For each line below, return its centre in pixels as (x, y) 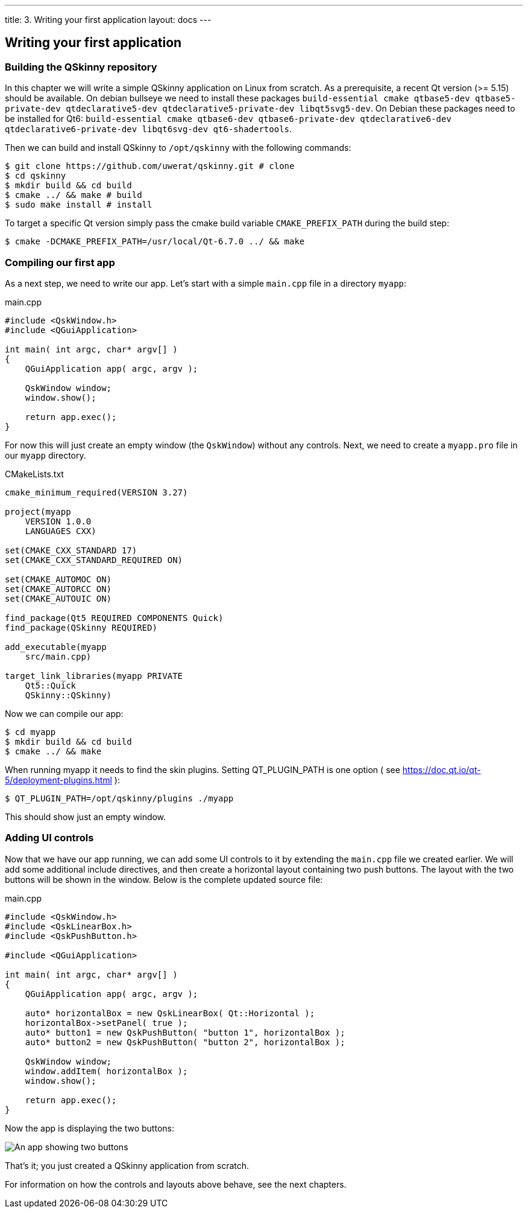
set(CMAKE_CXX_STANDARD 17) (71, 550)
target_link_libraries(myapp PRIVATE (94, 676)
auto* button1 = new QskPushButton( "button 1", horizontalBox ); (185, 1032)
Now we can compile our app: (64, 713)
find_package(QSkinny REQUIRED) (81, 627)
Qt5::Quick (51, 685)
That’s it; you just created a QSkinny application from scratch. (127, 1165)
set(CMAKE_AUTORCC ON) (58, 589)
